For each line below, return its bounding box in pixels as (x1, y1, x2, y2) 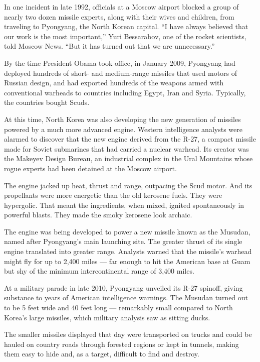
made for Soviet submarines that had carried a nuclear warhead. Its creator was (4, 143, 249, 154)
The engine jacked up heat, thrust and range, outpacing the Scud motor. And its (4, 180, 252, 190)
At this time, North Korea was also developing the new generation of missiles (4, 113, 241, 124)
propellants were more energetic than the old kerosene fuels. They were (4, 190, 222, 200)
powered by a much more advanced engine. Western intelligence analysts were (4, 124, 242, 134)
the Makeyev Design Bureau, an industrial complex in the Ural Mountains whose (4, 153, 253, 164)
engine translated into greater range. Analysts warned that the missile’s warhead (4, 246, 252, 257)
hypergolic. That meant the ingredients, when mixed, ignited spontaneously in (4, 199, 244, 210)
